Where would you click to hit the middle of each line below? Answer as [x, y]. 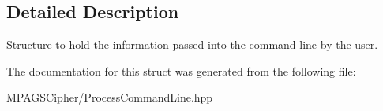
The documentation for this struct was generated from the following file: [181, 70]
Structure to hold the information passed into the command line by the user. [192, 44]
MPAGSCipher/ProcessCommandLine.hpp [110, 97]
